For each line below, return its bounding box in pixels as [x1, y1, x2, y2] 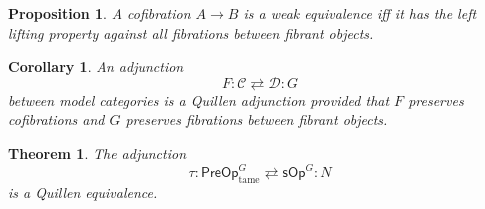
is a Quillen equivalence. [8, 181, 158, 202]
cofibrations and [8, 109, 105, 130]
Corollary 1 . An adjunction [8, 56, 184, 77]
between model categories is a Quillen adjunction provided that [8, 89, 390, 110]
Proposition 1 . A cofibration [8, 3, 191, 23]
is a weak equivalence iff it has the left [243, 3, 477, 23]
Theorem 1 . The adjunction [8, 142, 187, 163]
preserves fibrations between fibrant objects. [125, 109, 388, 130]
